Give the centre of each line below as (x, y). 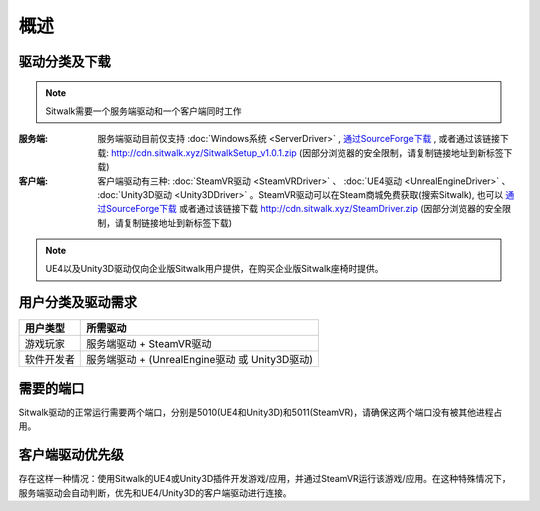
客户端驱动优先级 (71, 455)
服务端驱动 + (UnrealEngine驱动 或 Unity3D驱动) (200, 360)
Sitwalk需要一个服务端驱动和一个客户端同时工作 (143, 111)
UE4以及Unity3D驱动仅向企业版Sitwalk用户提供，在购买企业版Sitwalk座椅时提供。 (214, 269)
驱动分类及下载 (64, 61)
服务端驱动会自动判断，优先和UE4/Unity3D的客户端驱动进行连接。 (155, 492)
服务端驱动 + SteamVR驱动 (149, 344)
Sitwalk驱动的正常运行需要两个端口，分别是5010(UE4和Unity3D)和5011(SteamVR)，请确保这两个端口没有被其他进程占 (260, 412)
